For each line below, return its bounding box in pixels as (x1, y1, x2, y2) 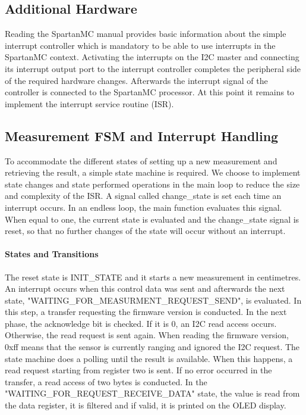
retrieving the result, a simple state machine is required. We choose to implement (5, 166, 301, 179)
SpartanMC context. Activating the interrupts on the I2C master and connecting (5, 51, 299, 63)
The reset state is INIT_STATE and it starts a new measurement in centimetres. (5, 270, 301, 283)
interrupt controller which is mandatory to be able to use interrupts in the (5, 39, 276, 51)
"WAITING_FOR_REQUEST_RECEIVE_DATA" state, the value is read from (5, 387, 300, 400)
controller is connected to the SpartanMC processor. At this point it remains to (5, 86, 295, 98)
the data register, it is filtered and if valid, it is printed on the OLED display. (5, 399, 286, 411)
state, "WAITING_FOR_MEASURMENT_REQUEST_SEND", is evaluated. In (5, 294, 302, 306)
